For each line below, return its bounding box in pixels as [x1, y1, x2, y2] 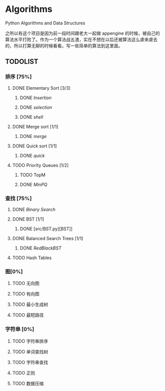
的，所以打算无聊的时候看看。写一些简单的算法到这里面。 [5, 42, 123, 48]
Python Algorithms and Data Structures [5, 20, 85, 26]
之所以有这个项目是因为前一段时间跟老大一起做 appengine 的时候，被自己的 [5, 30, 160, 36]
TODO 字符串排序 [12, 338, 48, 344]
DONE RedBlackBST [19, 245, 62, 251]
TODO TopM [19, 172, 46, 178]
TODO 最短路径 [12, 312, 44, 318]
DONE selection [19, 104, 52, 110]
